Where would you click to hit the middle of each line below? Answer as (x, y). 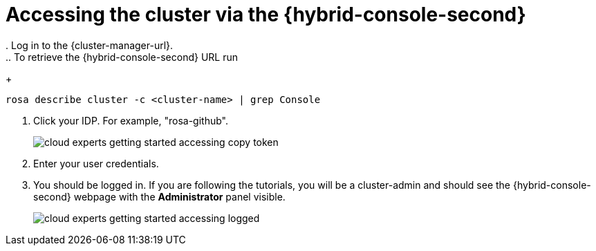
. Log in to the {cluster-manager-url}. (90, 45)
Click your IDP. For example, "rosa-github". (131, 120)
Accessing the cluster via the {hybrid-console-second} (266, 15)
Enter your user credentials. (96, 163)
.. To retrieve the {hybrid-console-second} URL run (122, 57)
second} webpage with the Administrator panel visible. (159, 196)
